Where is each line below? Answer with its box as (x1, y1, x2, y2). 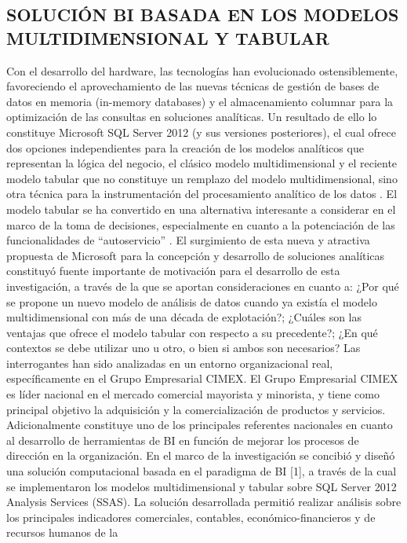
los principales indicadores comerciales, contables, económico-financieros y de (6, 508, 376, 525)
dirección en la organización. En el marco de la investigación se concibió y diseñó (6, 447, 395, 464)
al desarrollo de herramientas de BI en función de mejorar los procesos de (6, 431, 359, 448)
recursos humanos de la (6, 524, 118, 541)
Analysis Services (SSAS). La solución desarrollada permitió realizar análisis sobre (6, 493, 402, 510)
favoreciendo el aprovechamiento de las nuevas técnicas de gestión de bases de (6, 78, 380, 94)
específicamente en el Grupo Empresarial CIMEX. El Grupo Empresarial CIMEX (6, 370, 398, 387)
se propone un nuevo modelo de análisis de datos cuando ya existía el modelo (6, 293, 377, 310)
